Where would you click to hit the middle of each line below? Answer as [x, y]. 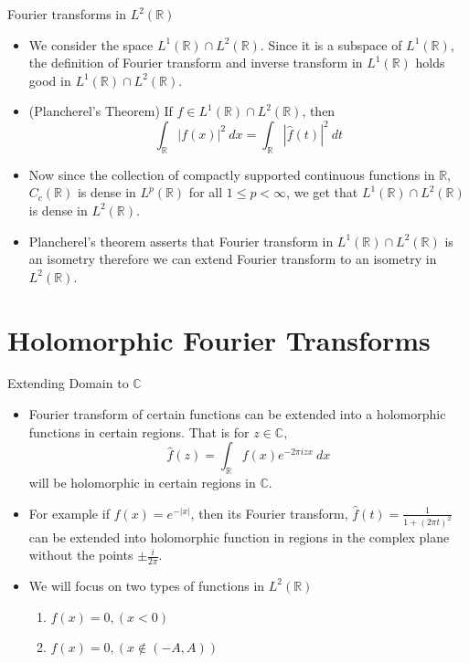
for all [206, 192]
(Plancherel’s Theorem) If [101, 111]
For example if [69, 513]
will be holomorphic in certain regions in [142, 483]
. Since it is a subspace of [331, 44]
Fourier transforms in [67, 14]
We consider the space [91, 44]
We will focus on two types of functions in [147, 585]
